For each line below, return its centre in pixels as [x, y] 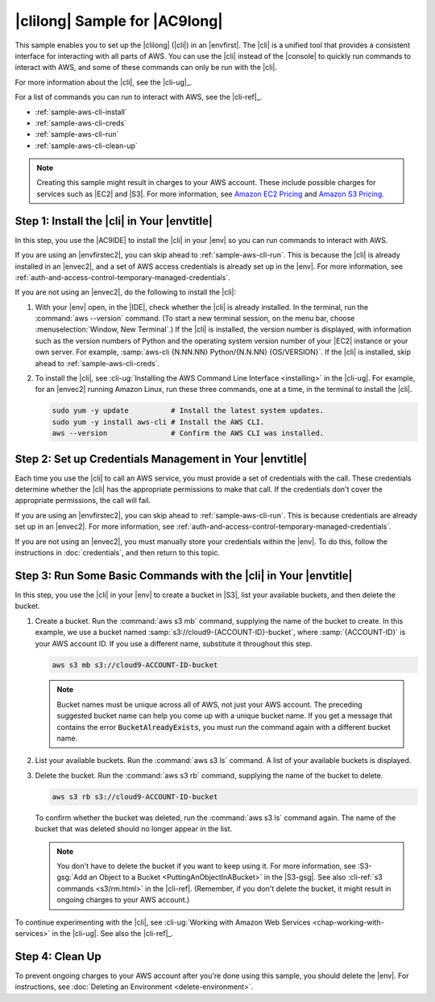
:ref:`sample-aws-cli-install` [81, 112]
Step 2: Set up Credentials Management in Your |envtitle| [161, 459]
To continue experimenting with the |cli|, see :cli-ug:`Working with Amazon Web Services [163, 922]
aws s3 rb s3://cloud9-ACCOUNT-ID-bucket [135, 796]
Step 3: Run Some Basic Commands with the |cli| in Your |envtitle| [184, 575]
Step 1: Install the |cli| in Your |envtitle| [114, 221]
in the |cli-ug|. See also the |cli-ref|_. [112, 933]
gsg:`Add [72, 877]
